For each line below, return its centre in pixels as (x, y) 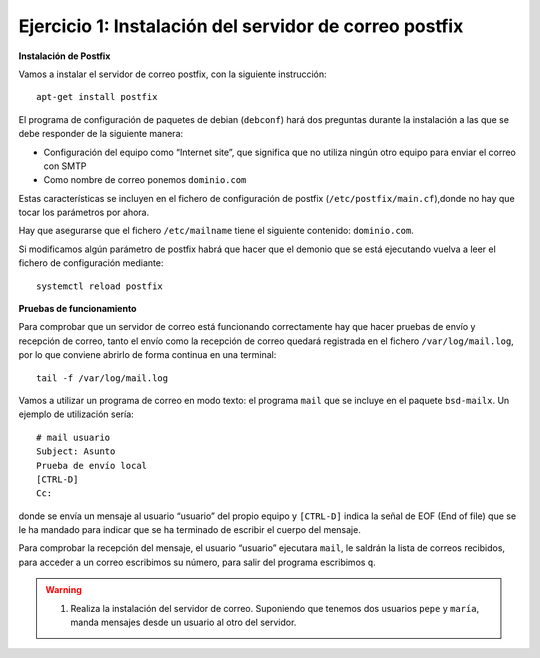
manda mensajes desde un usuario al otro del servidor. (183, 622)
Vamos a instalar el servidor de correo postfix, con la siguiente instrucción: (172, 74)
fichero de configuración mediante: (91, 263)
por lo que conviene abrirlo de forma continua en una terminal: (147, 355)
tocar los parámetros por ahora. (84, 212)
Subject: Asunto (76, 451)
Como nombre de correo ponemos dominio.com (145, 180)
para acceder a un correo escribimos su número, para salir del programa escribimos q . (197, 562)
